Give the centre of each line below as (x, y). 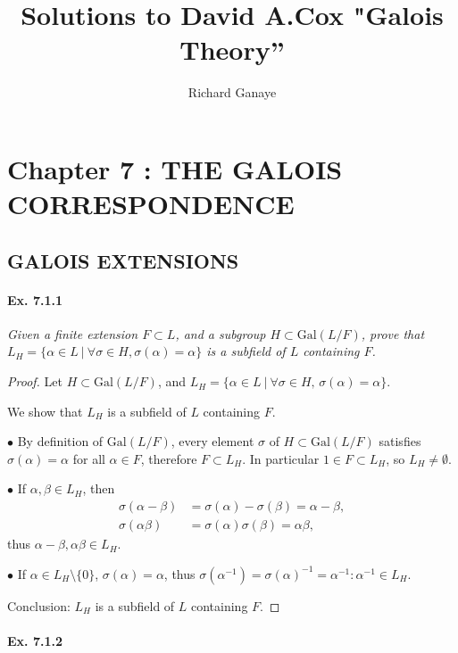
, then (99, 488)
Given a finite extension (73, 333)
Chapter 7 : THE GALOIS (175, 168)
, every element (212, 441)
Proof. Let (35, 381)
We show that (45, 411)
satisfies (400, 441)
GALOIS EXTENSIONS (123, 260)
